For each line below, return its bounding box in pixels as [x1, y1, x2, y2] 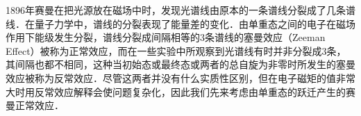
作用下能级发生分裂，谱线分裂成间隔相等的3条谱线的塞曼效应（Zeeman [6, 30, 326, 44]
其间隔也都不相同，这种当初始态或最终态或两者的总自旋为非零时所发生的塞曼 [6, 57, 355, 72]
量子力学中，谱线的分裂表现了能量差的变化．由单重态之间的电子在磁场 [34, 16, 355, 31]
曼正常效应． [6, 98, 64, 113]
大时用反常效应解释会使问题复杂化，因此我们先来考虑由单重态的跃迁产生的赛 [6, 84, 355, 99]
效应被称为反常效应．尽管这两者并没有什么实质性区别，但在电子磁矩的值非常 [6, 70, 355, 85]
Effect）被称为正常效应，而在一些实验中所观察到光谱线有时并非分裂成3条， [6, 43, 346, 58]
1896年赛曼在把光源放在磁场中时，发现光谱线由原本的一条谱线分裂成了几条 [6, 3, 346, 17]
